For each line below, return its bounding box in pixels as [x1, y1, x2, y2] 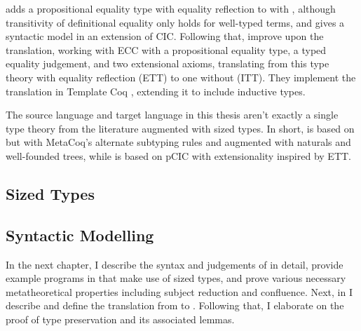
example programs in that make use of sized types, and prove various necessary [6, 271, 346, 285]
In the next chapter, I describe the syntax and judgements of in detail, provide [6, 257, 343, 271]
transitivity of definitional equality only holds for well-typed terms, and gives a [6, 15, 345, 29]
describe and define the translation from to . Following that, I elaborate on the [6, 298, 344, 313]
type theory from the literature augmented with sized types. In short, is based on [6, 121, 355, 135]
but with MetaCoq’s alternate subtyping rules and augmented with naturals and [6, 135, 351, 149]
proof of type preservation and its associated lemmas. [6, 311, 235, 326]
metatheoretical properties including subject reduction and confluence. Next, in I [6, 284, 353, 299]
